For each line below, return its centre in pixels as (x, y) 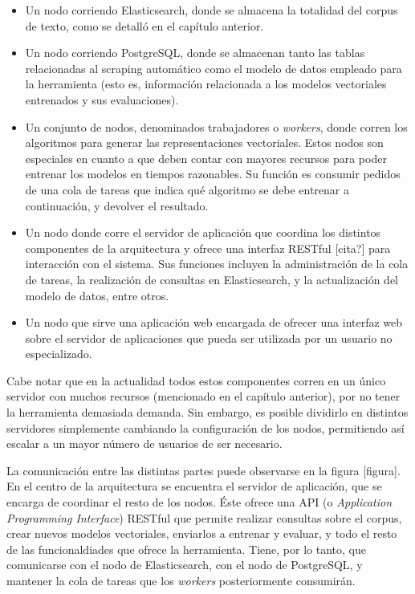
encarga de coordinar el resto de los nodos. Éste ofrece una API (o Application (199, 502)
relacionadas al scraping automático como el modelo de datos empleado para (214, 68)
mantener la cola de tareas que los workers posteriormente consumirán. (181, 580)
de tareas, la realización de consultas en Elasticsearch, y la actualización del (212, 279)
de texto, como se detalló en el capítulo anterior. (144, 25)
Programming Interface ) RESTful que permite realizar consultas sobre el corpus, (204, 517)
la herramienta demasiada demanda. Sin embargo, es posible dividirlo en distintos (207, 412)
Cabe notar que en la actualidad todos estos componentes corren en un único (196, 380)
